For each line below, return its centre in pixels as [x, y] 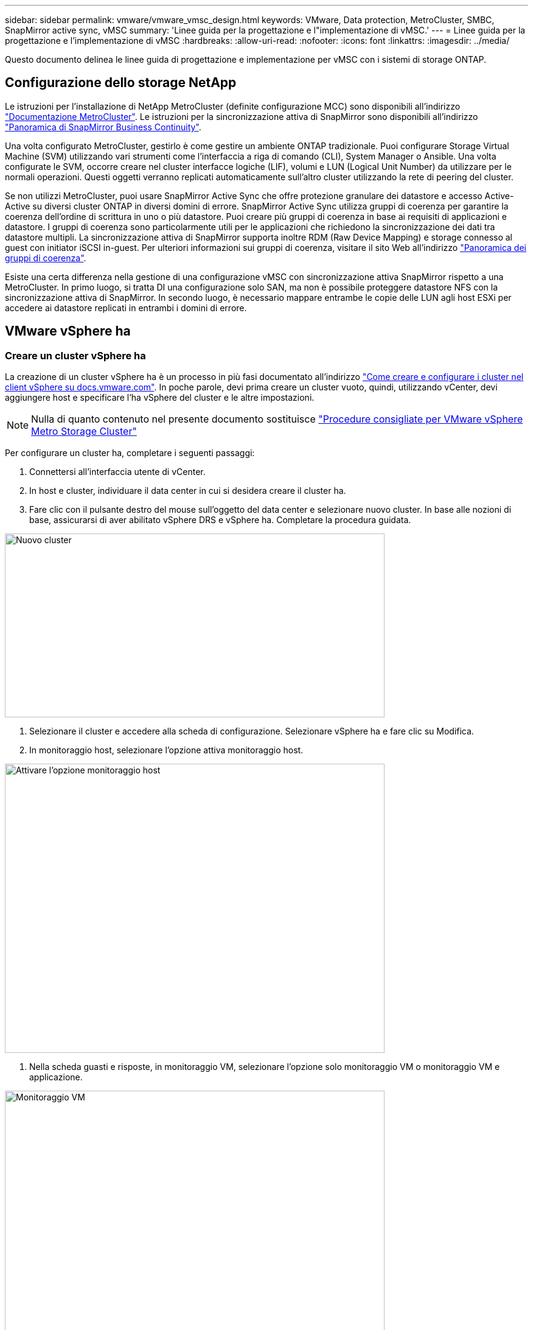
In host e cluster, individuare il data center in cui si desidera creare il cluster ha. [188, 491]
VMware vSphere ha [68, 331]
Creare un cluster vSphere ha [75, 355]
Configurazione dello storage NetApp [121, 83]
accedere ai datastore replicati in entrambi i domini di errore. [126, 308]
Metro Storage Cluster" [84, 431]
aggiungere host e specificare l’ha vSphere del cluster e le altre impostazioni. [160, 398]
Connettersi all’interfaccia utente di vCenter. [117, 472]
